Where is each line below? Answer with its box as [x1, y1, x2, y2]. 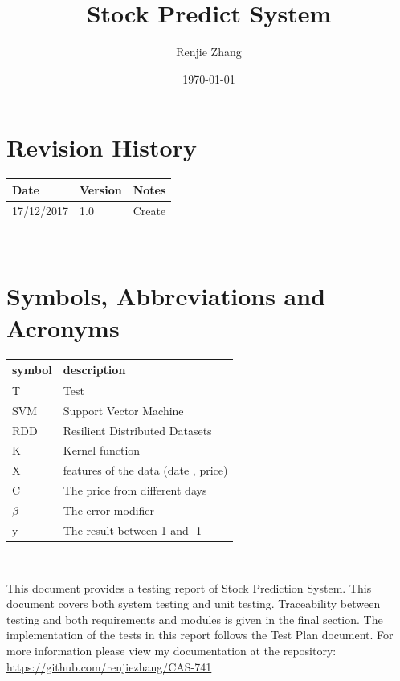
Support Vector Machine [63, 402, 184, 418]
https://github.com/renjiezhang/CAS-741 [6, 658, 212, 675]
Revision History [6, 131, 197, 164]
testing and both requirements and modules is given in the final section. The [6, 610, 383, 627]
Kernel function [63, 442, 141, 459]
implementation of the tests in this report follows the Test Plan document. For [6, 626, 394, 643]
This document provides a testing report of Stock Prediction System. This [6, 579, 372, 596]
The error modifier [63, 502, 155, 518]
